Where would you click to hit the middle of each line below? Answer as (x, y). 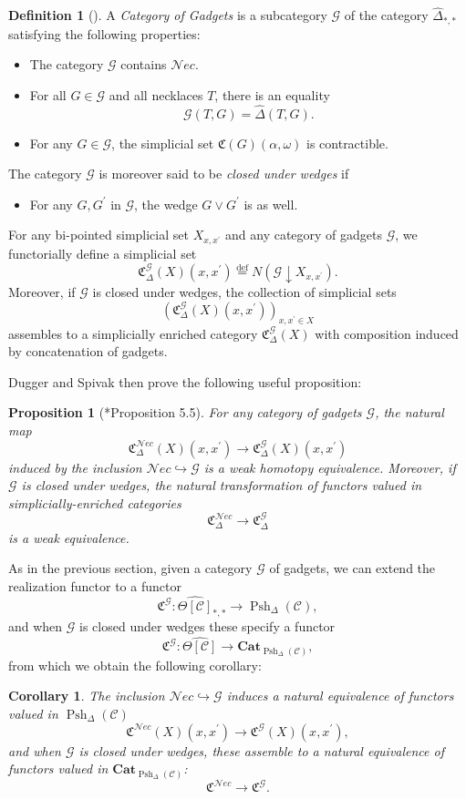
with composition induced (387, 333)
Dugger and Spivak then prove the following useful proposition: (185, 381)
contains (144, 64)
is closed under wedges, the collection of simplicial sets (244, 292)
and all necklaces (156, 94)
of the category (386, 15)
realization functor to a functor (95, 585)
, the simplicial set (163, 143)
